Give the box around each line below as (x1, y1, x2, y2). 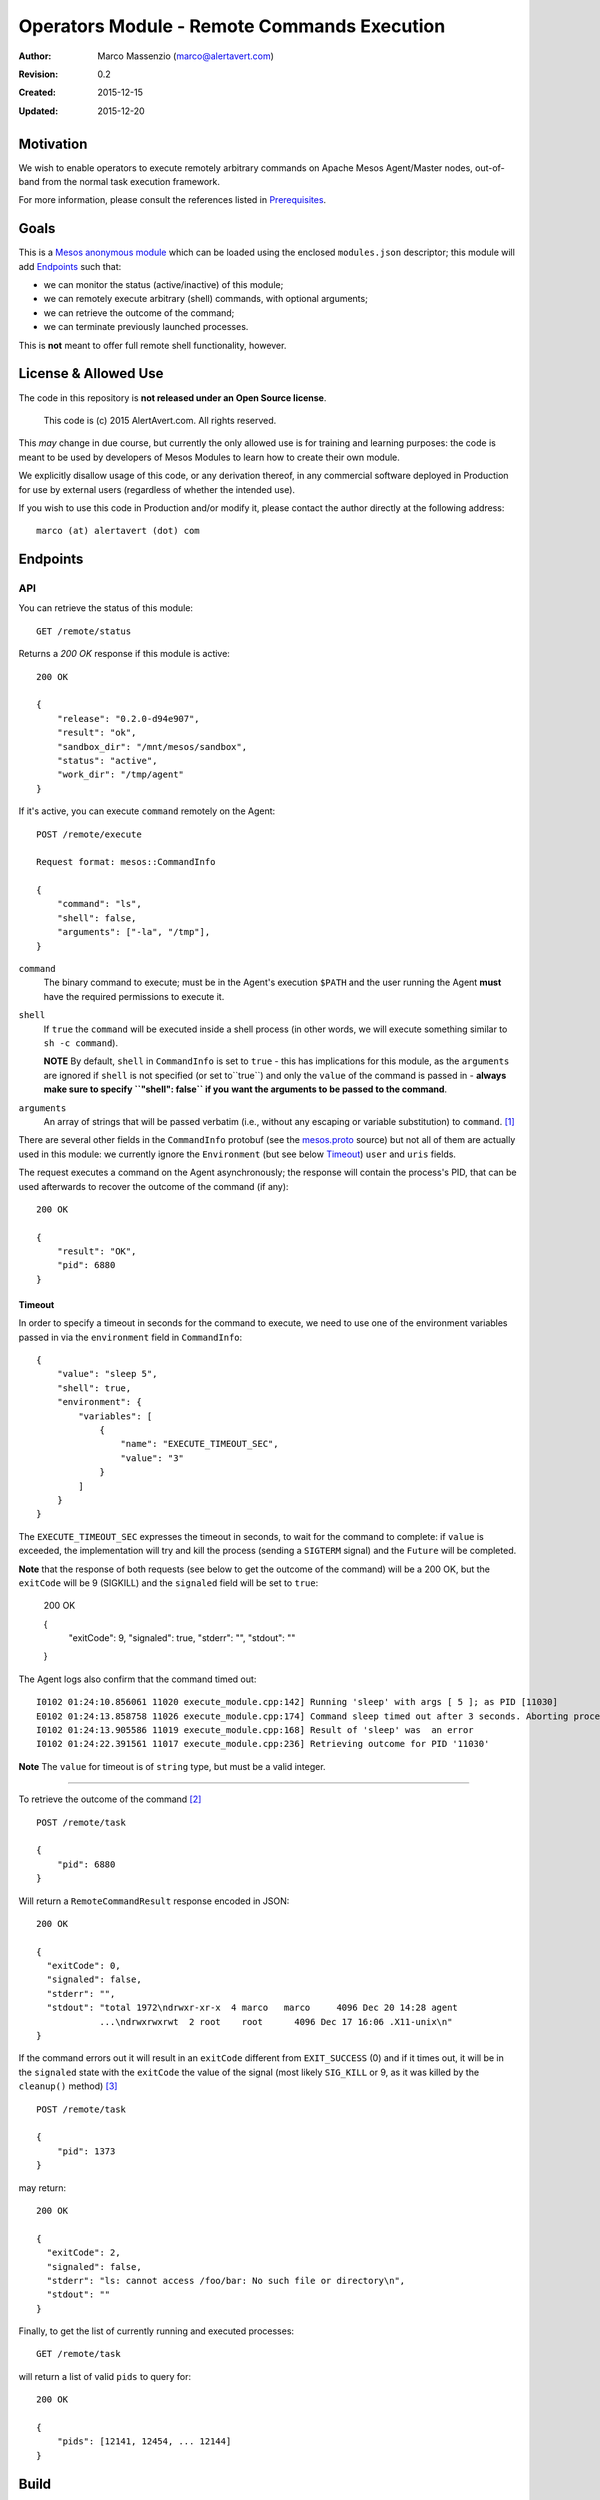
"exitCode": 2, (46, 2247, 121, 2259)
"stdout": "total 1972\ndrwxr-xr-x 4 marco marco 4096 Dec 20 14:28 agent (46, 2002, 459, 2014)
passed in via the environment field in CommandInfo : (18, 1331, 243, 1343)
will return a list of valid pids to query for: (18, 2370, 192, 2382)
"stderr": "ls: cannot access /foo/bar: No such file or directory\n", (46, 2275, 406, 2286)
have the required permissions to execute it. (43, 990, 225, 1002)
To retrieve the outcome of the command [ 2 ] (18, 1793, 202, 1805)
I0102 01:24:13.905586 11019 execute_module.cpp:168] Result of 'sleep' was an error (36, 1725, 474, 1736)
